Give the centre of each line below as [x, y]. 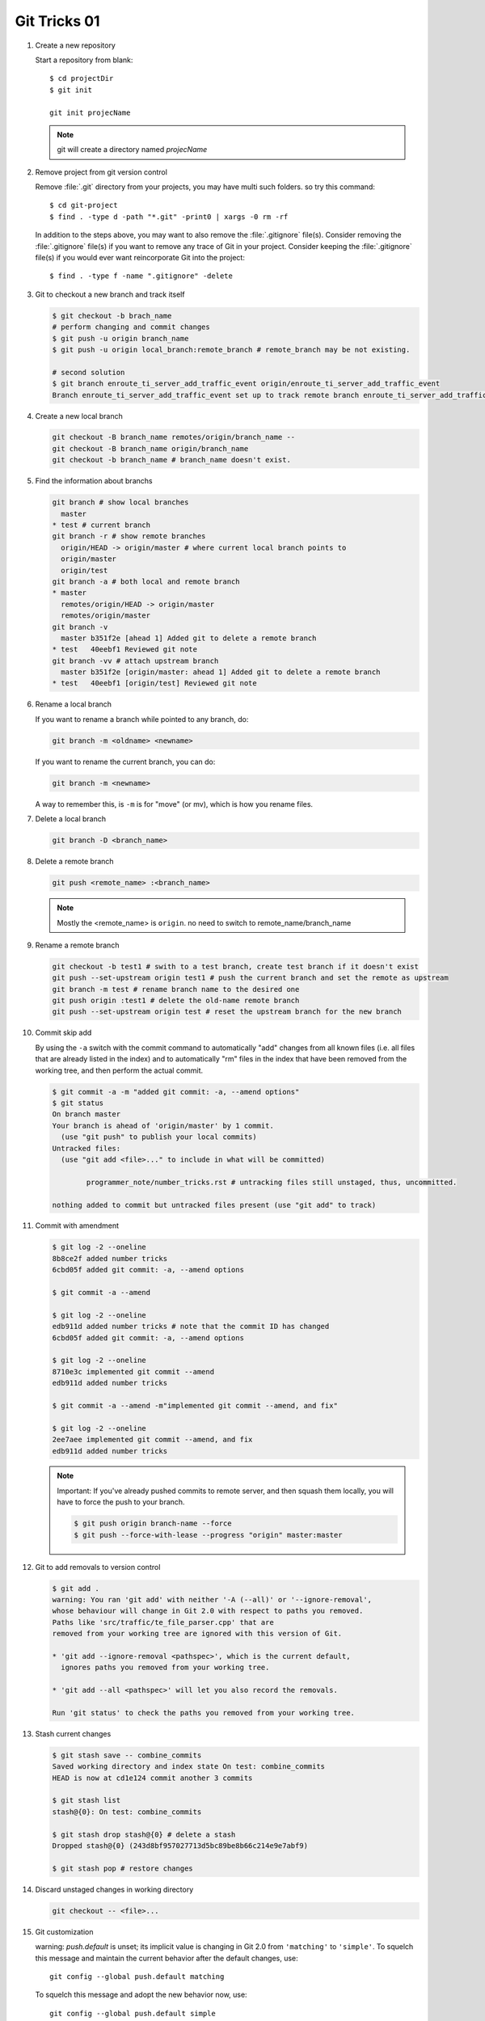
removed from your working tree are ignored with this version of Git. [197, 1634]
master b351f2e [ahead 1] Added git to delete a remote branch [189, 638]
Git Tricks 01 [57, 21]
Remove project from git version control [101, 172]
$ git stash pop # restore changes [122, 1868]
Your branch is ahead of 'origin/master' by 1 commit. [163, 1125]
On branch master [86, 1114]
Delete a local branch [71, 819]
